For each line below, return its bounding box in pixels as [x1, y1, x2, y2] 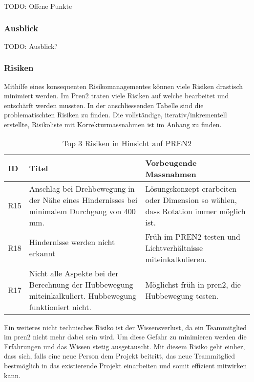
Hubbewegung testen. [145, 290, 219, 301]
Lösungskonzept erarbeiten [145, 182, 237, 194]
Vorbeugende [145, 157, 197, 168]
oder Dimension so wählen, [145, 194, 237, 205]
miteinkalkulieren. [145, 253, 207, 265]
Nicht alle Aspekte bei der [29, 267, 119, 279]
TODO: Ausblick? [4, 41, 58, 51]
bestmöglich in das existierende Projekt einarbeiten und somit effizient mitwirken [4, 360, 247, 370]
